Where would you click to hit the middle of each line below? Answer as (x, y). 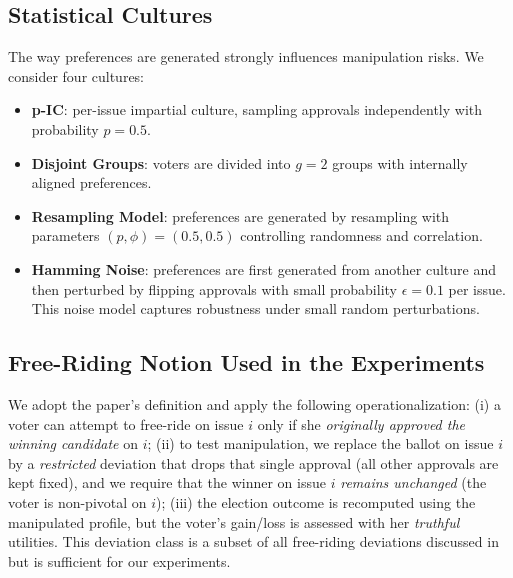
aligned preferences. (91, 182)
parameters (65, 235)
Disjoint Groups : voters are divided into (161, 162)
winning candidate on (73, 443)
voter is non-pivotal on (77, 501)
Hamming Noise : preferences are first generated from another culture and (263, 268)
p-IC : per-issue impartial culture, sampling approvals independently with (257, 109)
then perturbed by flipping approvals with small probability (214, 288)
